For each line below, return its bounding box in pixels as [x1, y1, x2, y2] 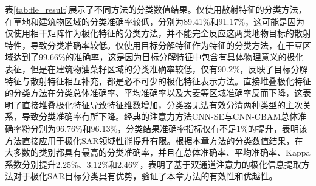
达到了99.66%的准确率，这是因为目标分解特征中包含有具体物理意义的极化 [13, 50, 304, 63]
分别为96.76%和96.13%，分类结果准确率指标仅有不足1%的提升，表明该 [30, 122, 307, 134]
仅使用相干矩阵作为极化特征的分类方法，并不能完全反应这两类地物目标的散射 [5, 27, 311, 40]
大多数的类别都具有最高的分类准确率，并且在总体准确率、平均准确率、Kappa [5, 146, 311, 159]
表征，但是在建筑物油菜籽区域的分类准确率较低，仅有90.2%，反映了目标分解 [5, 62, 308, 75]
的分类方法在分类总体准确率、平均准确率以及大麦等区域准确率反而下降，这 [5, 86, 303, 99]
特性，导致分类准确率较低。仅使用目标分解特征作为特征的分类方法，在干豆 [5, 38, 303, 51]
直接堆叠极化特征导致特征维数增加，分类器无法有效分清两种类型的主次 [21, 98, 303, 111]
